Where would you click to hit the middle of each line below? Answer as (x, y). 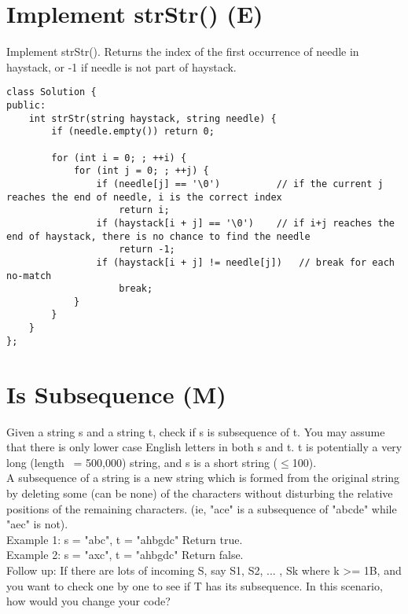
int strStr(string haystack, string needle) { (153, 118)
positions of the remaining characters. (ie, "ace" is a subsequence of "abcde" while (202, 508)
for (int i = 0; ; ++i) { (119, 158)
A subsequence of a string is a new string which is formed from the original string (203, 478)
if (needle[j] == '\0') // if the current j (240, 184)
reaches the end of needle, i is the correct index (144, 197)
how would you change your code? (88, 601)
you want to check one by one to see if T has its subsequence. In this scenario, (195, 585)
